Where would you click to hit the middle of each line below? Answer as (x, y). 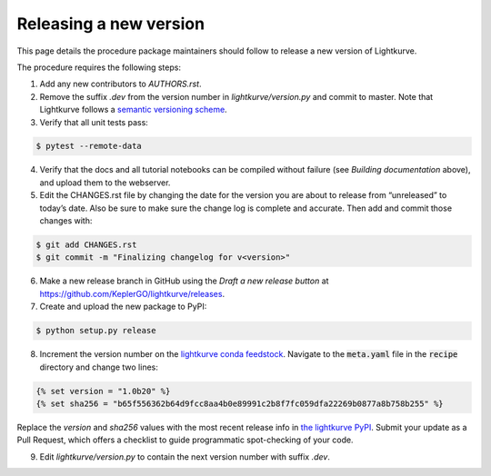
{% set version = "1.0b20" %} (103, 391)
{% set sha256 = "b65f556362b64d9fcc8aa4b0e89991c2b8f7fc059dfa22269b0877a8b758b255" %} (240, 403)
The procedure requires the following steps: (99, 67)
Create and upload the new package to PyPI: (123, 307)
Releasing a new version (110, 24)
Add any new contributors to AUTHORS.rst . (120, 84)
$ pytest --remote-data (89, 146)
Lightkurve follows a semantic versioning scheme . (133, 110)
